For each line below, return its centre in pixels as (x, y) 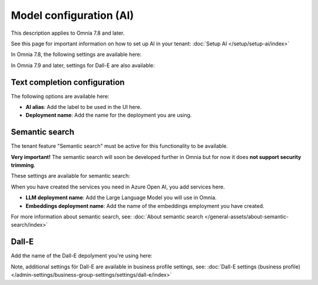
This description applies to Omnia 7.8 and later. (68, 33)
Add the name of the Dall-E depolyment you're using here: (82, 256)
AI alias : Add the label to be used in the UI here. (84, 107)
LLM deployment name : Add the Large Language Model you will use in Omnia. (121, 198)
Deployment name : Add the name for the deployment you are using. (109, 115)
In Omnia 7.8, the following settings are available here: (76, 54)
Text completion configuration (68, 82)
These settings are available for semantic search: (71, 176)
